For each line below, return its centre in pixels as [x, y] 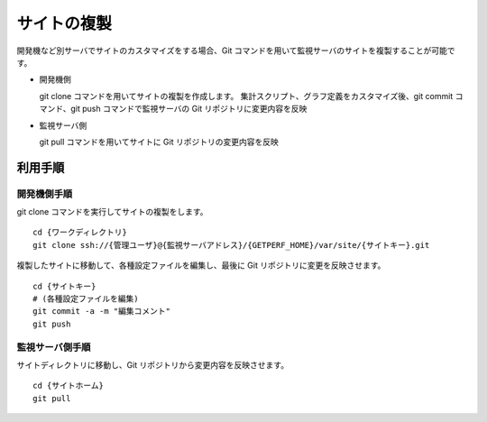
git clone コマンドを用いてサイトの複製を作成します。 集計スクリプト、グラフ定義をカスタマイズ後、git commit [246, 96]
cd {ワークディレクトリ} [80, 233]
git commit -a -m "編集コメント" [102, 312]
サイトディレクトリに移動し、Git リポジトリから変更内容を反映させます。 [152, 364]
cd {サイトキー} [64, 286]
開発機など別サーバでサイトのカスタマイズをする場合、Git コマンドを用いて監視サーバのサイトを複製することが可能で [236, 50]
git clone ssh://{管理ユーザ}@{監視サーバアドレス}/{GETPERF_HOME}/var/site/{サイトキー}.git [231, 245]
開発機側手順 [45, 194]
